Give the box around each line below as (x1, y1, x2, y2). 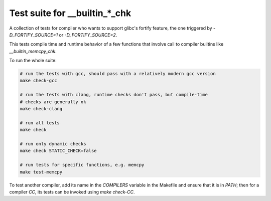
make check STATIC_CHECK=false (20, 148, 97, 154)
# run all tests (20, 120, 60, 125)
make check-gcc (20, 78, 57, 84)
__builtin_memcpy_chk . (9, 48, 57, 54)
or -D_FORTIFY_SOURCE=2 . (59, 32, 117, 38)
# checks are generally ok (20, 99, 86, 105)
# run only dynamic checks (20, 141, 86, 146)
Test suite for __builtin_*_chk (9, 8, 131, 19)
